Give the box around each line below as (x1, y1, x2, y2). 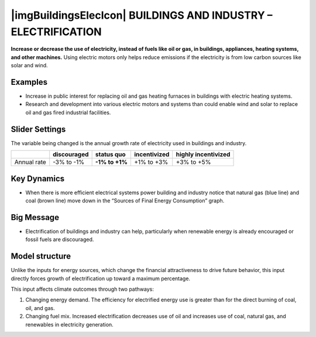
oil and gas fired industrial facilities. (25, 109, 111, 116)
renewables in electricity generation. (25, 321, 114, 328)
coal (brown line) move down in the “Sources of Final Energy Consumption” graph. (25, 197, 225, 204)
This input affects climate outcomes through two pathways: (11, 286, 154, 293)
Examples (11, 77, 48, 87)
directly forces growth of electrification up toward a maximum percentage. (11, 275, 190, 282)
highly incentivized (176, 150, 231, 159)
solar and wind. (11, 62, 48, 69)
